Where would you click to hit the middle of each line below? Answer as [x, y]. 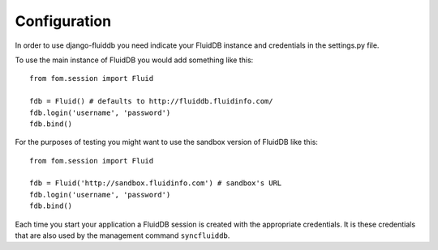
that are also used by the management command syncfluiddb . [122, 235]
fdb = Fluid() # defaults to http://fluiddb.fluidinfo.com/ [151, 102]
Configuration [63, 21]
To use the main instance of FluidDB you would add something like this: [134, 60]
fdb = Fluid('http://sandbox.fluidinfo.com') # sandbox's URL [156, 183]
